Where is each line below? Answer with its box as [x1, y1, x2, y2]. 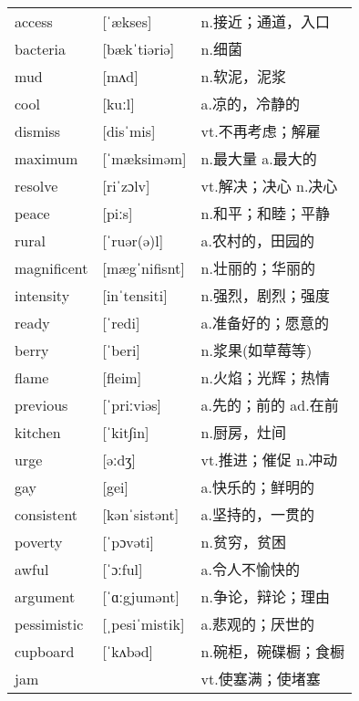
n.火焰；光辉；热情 [200, 367, 330, 389]
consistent [15, 503, 78, 525]
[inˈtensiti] [102, 284, 168, 306]
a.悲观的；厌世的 [200, 613, 314, 635]
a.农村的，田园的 [200, 230, 314, 252]
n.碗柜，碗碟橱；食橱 [200, 641, 344, 663]
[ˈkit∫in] [102, 421, 149, 443]
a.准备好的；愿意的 [200, 312, 329, 334]
